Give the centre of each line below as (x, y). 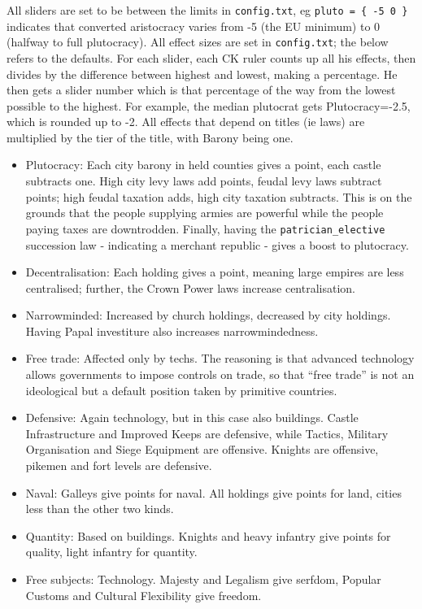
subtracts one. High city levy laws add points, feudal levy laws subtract (204, 181)
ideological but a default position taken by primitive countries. (181, 390)
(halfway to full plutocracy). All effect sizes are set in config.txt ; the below (198, 42)
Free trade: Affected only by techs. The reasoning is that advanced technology (220, 358)
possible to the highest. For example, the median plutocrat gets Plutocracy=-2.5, (209, 105)
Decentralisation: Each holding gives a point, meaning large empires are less (215, 272)
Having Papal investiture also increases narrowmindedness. (172, 331)
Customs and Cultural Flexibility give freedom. (144, 595)
